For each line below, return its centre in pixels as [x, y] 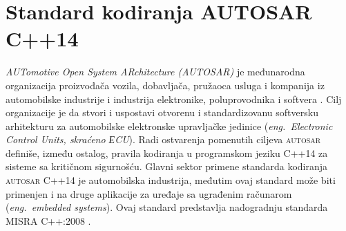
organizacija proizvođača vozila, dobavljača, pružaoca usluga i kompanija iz [165, 85]
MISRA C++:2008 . [48, 220]
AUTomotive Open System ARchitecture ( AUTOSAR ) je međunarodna [155, 72]
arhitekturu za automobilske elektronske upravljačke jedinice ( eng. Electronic [169, 126]
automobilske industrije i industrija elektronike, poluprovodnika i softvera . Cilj [174, 99]
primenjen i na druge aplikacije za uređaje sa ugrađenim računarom [149, 193]
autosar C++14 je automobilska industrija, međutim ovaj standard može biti [171, 180]
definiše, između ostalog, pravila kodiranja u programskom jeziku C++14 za [167, 153]
